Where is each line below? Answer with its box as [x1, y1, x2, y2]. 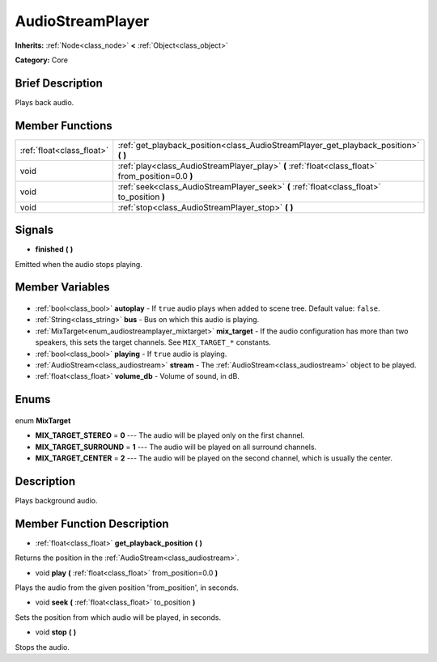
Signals [15, 223, 54, 237]
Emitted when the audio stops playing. [15, 259, 143, 269]
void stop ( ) [35, 627, 77, 637]
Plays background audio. [15, 495, 98, 505]
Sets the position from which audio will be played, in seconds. [15, 612, 222, 622]
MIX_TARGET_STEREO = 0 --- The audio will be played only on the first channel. [35, 431, 305, 440]
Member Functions [15, 118, 112, 133]
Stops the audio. [15, 642, 70, 651]
